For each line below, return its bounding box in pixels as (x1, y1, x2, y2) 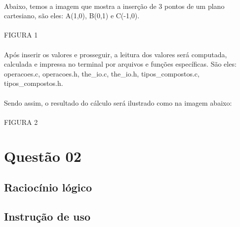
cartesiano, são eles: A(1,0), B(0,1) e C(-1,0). (4, 10, 140, 21)
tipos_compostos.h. (4, 78, 63, 88)
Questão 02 (4, 146, 81, 166)
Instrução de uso (4, 208, 91, 224)
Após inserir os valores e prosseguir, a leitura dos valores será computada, (4, 49, 227, 59)
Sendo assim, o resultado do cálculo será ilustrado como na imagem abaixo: (4, 97, 232, 108)
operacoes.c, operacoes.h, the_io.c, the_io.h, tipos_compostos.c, (4, 68, 200, 78)
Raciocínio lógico (4, 180, 92, 195)
